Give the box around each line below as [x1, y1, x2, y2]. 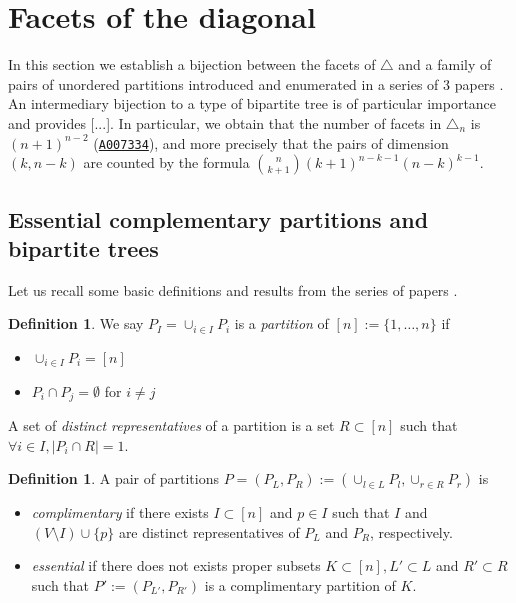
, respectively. [369, 521, 453, 542]
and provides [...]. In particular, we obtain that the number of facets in [8, 112, 442, 133]
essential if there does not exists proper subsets [31, 555, 321, 576]
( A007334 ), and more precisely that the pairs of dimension [93, 132, 449, 153]
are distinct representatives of [118, 521, 300, 542]
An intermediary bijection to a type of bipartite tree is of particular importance [8, 93, 497, 114]
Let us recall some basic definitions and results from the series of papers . [8, 279, 458, 300]
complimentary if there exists [31, 502, 209, 523]
